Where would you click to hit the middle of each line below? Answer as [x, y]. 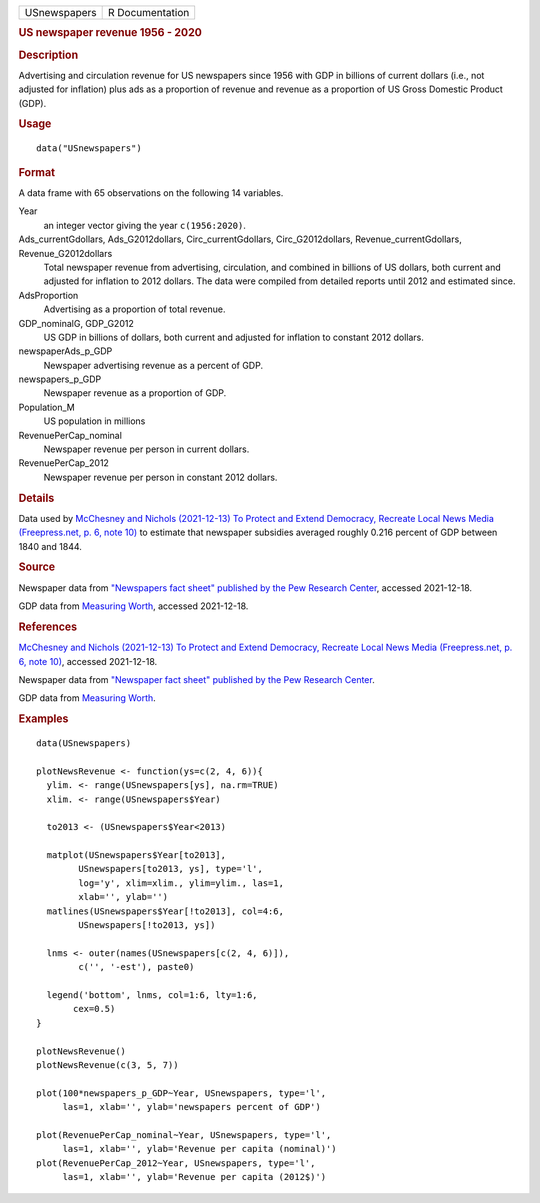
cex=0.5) [94, 1009]
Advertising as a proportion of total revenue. [134, 309]
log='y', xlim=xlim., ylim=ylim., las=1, [181, 883]
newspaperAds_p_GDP [65, 351]
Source [37, 567]
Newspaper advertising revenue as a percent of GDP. [153, 365]
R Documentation [148, 12]
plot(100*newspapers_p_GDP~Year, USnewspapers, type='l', [181, 1093]
